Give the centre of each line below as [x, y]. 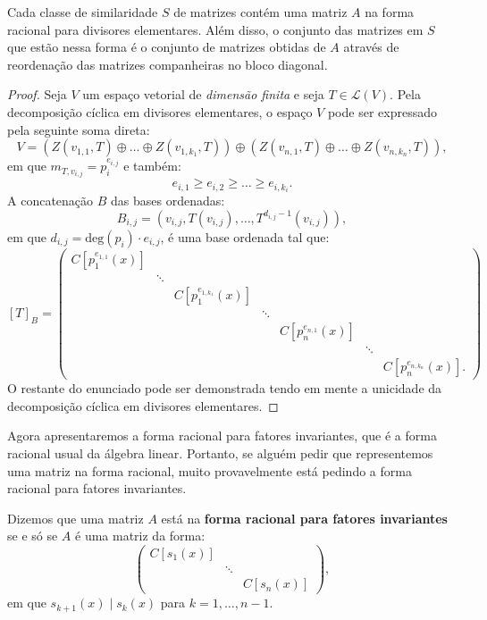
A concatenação [50, 201]
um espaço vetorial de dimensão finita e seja [203, 94]
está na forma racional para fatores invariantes [304, 518]
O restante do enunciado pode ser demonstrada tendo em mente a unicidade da [225, 388]
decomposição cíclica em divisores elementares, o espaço [160, 111]
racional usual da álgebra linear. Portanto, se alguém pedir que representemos [220, 453]
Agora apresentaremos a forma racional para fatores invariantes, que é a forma [222, 436]
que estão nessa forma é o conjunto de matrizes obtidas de [167, 47]
